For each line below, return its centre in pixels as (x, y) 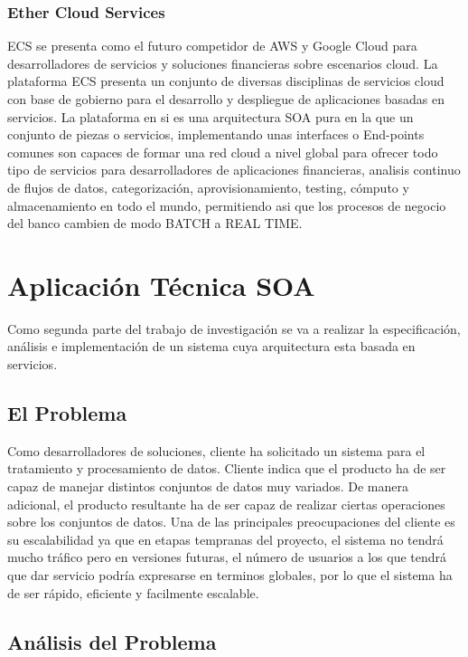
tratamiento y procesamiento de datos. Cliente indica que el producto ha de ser (227, 468)
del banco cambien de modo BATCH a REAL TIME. (155, 223)
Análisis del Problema (112, 641)
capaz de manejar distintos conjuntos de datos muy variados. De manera (208, 486)
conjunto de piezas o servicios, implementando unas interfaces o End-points (216, 134)
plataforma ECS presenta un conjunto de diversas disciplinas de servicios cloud (226, 81)
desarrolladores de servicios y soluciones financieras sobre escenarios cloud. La (223, 63)
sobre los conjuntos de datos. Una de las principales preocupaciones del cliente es (231, 522)
